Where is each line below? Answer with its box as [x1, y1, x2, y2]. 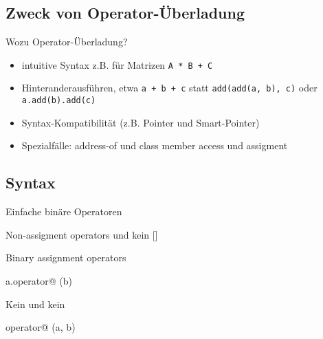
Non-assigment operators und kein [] [5, 227, 158, 241]
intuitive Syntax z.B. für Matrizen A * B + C [21, 57, 213, 72]
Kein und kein [5, 296, 65, 311]
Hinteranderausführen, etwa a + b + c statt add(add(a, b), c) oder [21, 80, 318, 95]
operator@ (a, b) [5, 320, 76, 334]
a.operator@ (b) [5, 273, 72, 287]
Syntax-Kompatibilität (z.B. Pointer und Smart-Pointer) [21, 115, 260, 129]
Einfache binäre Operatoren [5, 204, 122, 219]
